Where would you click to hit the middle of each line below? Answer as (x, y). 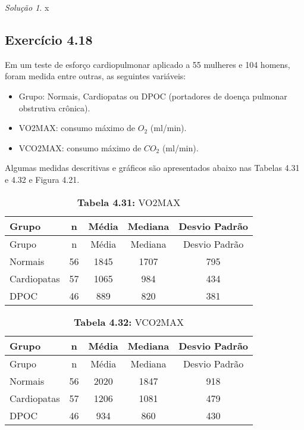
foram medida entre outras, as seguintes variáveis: (95, 76)
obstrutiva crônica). (54, 107)
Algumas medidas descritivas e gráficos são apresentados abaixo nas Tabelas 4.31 (152, 168)
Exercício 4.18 (49, 39)
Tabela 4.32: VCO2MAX (129, 322)
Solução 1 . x (27, 7)
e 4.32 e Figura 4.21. (42, 179)
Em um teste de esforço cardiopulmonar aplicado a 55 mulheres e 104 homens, (148, 64)
